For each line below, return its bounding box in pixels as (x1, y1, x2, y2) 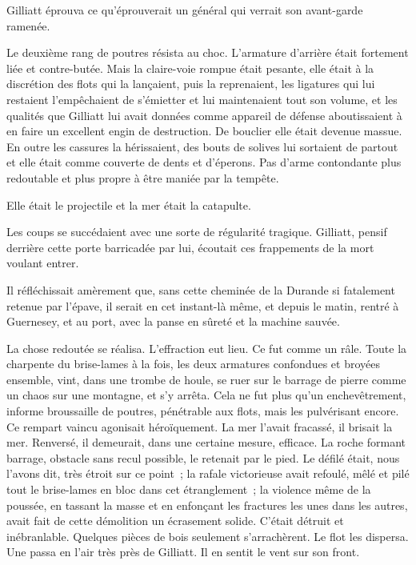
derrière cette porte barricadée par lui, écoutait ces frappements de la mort (6, 238, 374, 255)
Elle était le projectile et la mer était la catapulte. (6, 196, 251, 213)
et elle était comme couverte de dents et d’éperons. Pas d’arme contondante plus (6, 154, 402, 170)
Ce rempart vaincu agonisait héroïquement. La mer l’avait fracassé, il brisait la (6, 418, 393, 435)
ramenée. (6, 17, 50, 34)
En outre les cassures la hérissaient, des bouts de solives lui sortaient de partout (6, 138, 398, 154)
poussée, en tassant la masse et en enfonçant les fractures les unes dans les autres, (6, 496, 408, 513)
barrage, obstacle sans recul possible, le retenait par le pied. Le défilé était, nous (6, 449, 400, 466)
